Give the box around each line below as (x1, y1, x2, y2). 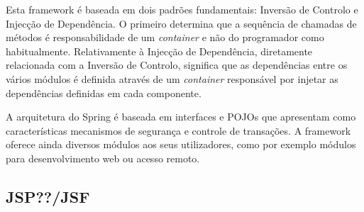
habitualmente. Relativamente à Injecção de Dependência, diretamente (6, 43, 313, 58)
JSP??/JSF (6, 185, 90, 207)
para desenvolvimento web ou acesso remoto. (6, 150, 200, 165)
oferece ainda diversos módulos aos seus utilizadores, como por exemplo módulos (6, 137, 356, 152)
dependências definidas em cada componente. (6, 85, 202, 100)
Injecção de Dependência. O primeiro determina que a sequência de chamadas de (6, 16, 357, 30)
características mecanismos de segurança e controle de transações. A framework (6, 123, 351, 138)
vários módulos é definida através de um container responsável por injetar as (6, 71, 338, 86)
